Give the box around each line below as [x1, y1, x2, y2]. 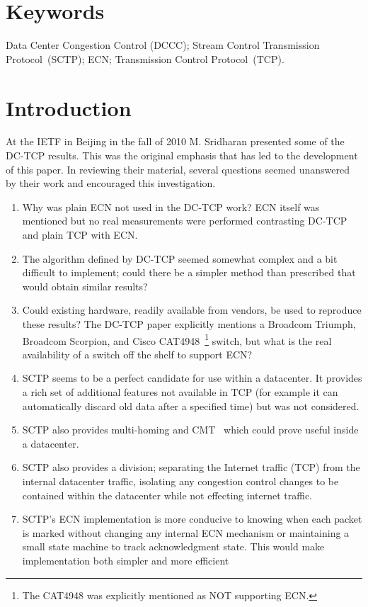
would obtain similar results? [22, 278, 148, 293]
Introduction [6, 93, 132, 122]
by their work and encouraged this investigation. [6, 176, 216, 191]
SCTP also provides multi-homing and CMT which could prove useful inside [22, 422, 359, 437]
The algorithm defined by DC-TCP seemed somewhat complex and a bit [22, 251, 338, 266]
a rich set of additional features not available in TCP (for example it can [22, 385, 338, 399]
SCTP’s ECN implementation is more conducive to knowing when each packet [22, 511, 362, 526]
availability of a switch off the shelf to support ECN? [22, 346, 253, 361]
